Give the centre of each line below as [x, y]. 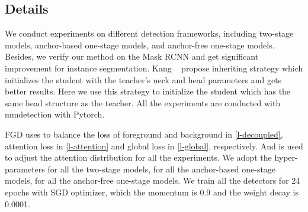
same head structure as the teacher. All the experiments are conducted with [143, 102]
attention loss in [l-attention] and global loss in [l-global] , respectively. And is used [154, 146]
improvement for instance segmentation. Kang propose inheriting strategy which [154, 68]
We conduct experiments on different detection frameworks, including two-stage [149, 33]
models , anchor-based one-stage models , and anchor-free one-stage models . [140, 45]
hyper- [286, 157]
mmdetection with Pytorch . [55, 114]
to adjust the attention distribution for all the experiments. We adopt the [138, 157]
